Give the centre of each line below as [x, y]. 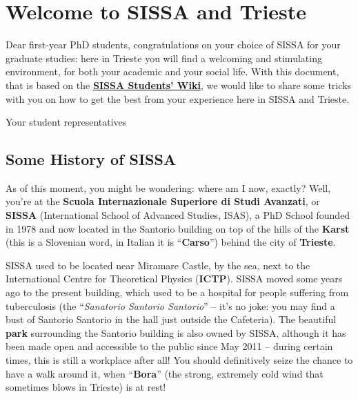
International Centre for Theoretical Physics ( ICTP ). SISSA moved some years [174, 279]
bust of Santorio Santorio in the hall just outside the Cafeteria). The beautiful [171, 319]
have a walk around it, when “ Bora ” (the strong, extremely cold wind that [165, 373]
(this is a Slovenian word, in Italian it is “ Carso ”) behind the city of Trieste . [171, 242]
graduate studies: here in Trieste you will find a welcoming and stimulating [164, 58]
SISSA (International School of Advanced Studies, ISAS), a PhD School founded [178, 215]
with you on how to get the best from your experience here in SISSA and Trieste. [178, 98]
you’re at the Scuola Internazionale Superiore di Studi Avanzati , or [163, 201]
